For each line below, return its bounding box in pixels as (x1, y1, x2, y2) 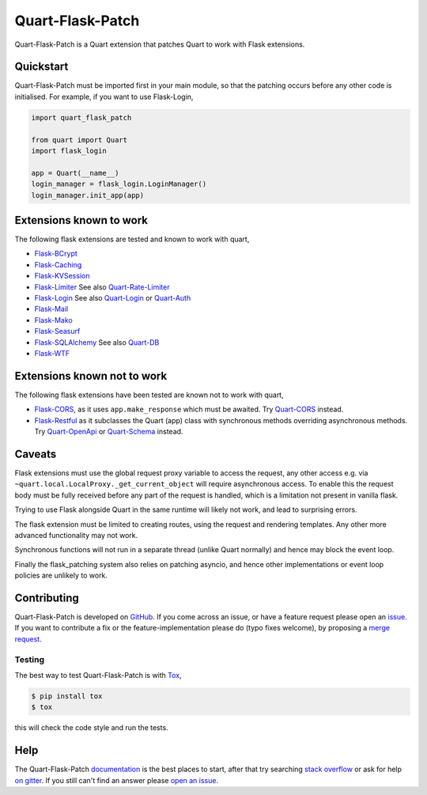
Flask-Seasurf (34, 327, 81, 336)
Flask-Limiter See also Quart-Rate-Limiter (34, 282, 170, 292)
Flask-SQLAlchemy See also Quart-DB (34, 337, 160, 347)
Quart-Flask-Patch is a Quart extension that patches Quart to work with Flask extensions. (14, 40, 305, 49)
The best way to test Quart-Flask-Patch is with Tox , (14, 670, 182, 680)
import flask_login (31, 146, 107, 155)
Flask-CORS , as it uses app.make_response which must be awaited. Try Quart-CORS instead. (34, 404, 344, 415)
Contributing (14, 591, 79, 604)
